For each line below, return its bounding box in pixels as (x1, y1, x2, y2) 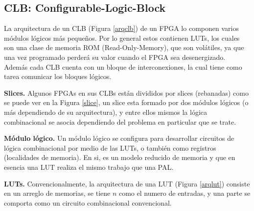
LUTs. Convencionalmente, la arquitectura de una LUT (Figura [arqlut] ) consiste (4, 178, 250, 188)
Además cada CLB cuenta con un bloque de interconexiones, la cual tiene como (4, 61, 242, 72)
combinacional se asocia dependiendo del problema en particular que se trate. (4, 116, 236, 127)
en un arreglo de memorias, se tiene (4, 188, 111, 198)
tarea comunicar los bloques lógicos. (4, 71, 112, 81)
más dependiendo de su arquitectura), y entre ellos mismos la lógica (4, 106, 208, 117)
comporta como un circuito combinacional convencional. (4, 197, 172, 208)
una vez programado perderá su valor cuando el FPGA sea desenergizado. (4, 52, 226, 62)
